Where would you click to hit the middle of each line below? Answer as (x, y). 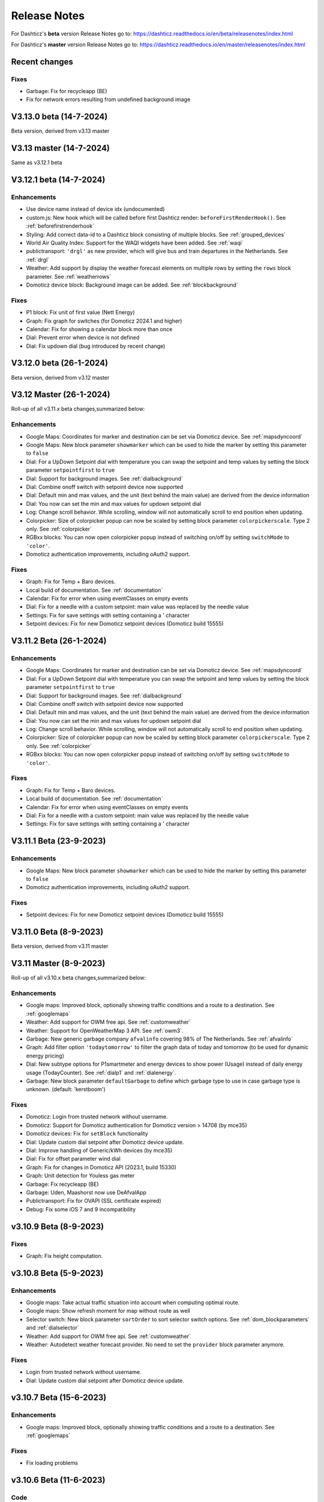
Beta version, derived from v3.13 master (60, 131)
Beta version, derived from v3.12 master (60, 377)
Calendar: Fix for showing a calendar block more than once (99, 329)
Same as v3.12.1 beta (37, 163)
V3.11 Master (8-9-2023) (58, 963)
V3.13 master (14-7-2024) (61, 148)
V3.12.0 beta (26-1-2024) (59, 363)
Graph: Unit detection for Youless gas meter (80, 1176)
